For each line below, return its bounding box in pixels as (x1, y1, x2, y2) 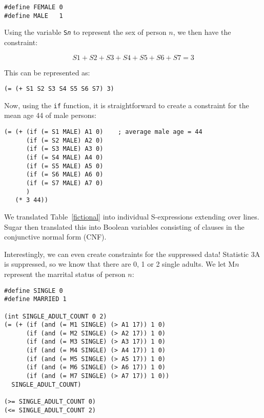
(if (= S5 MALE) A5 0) (26, 162, 104, 170)
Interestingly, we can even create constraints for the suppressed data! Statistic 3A (4, 248, 260, 259)
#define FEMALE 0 (4, 4, 63, 11)
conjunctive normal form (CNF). (4, 231, 107, 242)
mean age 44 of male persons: (4, 110, 96, 121)
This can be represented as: (4, 67, 90, 77)
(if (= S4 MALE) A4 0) (26, 154, 104, 162)
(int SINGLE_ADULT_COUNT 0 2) (4, 312, 107, 320)
